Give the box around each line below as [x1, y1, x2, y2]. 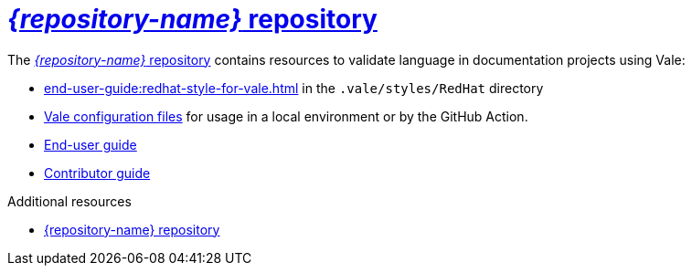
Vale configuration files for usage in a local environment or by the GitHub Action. [44, 108, 528, 124]
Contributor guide [44, 164, 151, 181]
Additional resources [7, 193, 132, 209]
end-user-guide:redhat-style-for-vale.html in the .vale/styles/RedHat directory [44, 79, 544, 96]
